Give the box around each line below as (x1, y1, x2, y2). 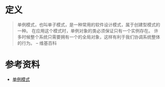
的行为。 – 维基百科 (17, 40, 57, 46)
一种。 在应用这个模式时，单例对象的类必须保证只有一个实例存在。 (17, 28, 153, 33)
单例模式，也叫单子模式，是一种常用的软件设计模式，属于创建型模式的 (17, 22, 161, 28)
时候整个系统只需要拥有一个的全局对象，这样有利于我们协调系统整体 (21, 34, 161, 40)
